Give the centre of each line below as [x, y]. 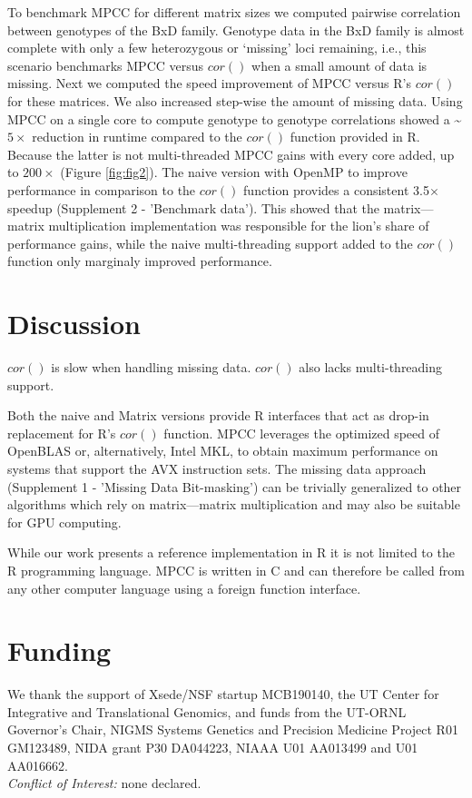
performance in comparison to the [102, 189]
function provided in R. [355, 137]
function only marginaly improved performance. [140, 261]
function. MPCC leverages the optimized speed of [302, 433]
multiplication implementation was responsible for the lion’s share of [239, 226]
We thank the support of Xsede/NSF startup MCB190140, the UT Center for [223, 694]
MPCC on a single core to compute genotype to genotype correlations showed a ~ [235, 118]
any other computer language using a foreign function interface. [184, 588]
